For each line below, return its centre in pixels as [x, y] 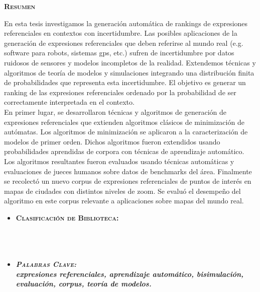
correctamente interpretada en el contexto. [69, 102]
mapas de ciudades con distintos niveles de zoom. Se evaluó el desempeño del [122, 191]
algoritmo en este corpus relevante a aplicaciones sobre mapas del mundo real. [124, 201]
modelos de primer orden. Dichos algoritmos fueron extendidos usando [112, 141]
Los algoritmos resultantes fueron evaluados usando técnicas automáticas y [119, 161]
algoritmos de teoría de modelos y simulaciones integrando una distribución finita [129, 72]
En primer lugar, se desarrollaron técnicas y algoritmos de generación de [115, 112]
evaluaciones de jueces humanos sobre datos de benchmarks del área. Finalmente [128, 171]
